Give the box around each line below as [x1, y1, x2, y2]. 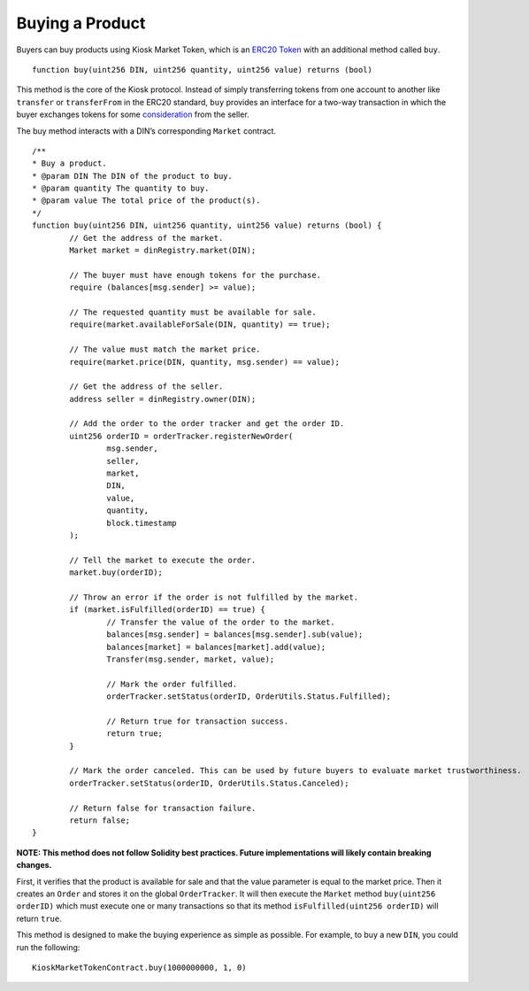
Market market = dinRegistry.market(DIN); [69, 245, 257, 256]
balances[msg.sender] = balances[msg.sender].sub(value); [106, 630, 364, 639]
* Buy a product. [32, 159, 107, 168]
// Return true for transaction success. [106, 716, 289, 726]
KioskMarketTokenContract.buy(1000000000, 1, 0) [32, 962, 247, 972]
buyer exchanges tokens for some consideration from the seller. [16, 109, 249, 120]
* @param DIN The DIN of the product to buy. [32, 171, 234, 181]
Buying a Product [16, 13, 146, 33]
